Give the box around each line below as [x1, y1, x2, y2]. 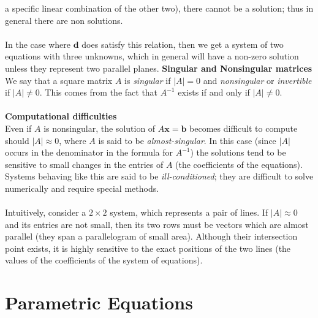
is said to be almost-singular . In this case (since [98, 134, 276, 146]
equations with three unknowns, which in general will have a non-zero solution [5, 50, 299, 62]
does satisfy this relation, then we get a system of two [81, 37, 284, 50]
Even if [5, 121, 32, 134]
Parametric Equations [5, 290, 193, 315]
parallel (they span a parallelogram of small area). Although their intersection [5, 230, 298, 243]
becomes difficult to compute [189, 121, 298, 134]
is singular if [124, 74, 171, 86]
